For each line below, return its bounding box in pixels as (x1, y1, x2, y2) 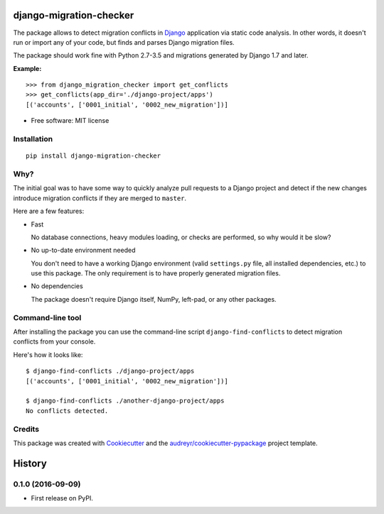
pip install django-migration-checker (26, 152, 161, 160)
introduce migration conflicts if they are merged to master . (13, 194, 187, 202)
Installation (13, 134, 53, 144)
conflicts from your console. (13, 337, 96, 346)
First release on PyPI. (31, 494, 94, 503)
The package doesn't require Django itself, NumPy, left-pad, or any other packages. (31, 295, 277, 303)
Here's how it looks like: (13, 350, 83, 359)
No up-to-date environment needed (31, 246, 136, 255)
